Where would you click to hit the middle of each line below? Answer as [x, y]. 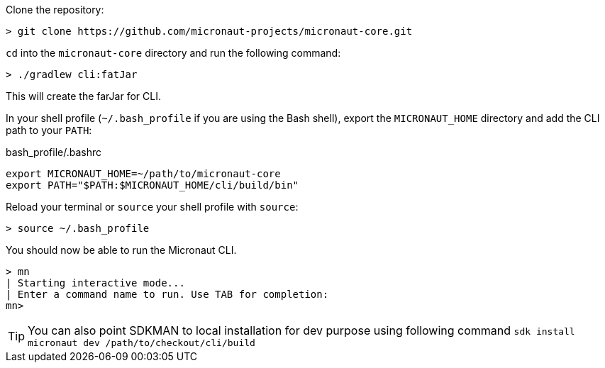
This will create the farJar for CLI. [83, 96]
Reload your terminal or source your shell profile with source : [152, 207]
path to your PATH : [49, 130]
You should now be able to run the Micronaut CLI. [121, 250]
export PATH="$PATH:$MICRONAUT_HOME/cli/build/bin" [152, 185]
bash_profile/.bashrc [54, 152]
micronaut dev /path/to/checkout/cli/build [141, 343]
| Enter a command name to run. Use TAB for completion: [167, 294]
